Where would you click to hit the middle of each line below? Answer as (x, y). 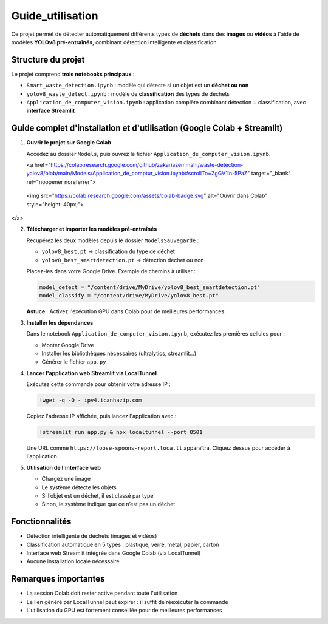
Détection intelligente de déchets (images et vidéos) (92, 536)
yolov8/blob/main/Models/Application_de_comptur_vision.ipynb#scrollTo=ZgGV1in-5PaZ (137, 174)
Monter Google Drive (68, 345)
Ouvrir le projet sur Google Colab (69, 143)
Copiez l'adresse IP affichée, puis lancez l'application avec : (101, 416)
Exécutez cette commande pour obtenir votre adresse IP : (99, 384)
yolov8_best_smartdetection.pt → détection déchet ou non (123, 260)
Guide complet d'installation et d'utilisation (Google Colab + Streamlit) (147, 128)
